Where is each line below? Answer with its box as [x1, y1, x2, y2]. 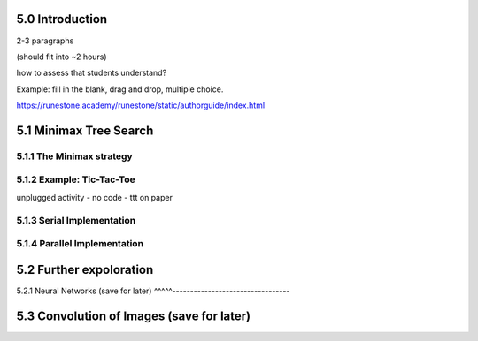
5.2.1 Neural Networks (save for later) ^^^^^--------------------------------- [16, 285, 290, 296]
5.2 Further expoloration [16, 261, 154, 277]
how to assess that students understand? [16, 67, 167, 79]
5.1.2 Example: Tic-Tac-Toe [16, 173, 136, 186]
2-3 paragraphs [16, 35, 74, 46]
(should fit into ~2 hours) [16, 51, 107, 62]
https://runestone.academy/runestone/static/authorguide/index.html [16, 100, 266, 110]
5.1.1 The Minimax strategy [16, 150, 133, 163]
